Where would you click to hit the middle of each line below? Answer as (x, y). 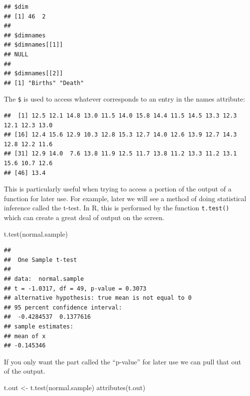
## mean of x (25, 336)
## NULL (16, 54)
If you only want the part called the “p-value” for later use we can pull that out (123, 361)
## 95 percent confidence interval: (63, 307)
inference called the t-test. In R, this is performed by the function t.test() (117, 208)
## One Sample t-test (41, 260)
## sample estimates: (39, 326)
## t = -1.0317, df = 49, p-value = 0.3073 (75, 288)
